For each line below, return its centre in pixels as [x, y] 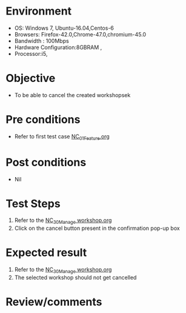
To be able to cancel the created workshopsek [72, 95]
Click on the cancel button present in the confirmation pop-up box [97, 228]
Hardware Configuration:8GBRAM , [58, 47]
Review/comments [54, 302]
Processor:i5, [31, 53]
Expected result [46, 253]
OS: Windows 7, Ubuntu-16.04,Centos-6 [64, 28]
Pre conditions [43, 120]
